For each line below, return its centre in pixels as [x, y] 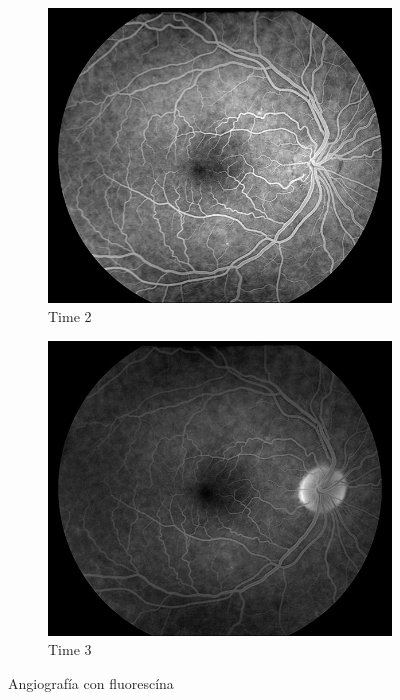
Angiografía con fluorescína [91, 682]
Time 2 [70, 316]
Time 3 [70, 649]
